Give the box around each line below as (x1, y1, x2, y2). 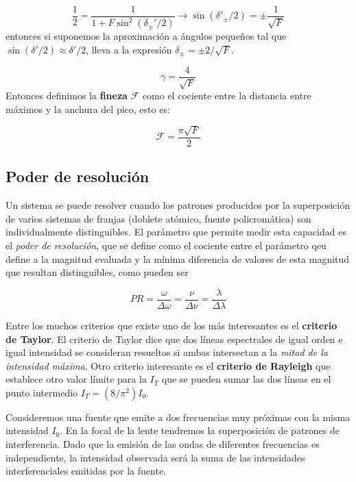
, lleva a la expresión (86, 42, 172, 56)
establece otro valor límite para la (5, 372, 147, 386)
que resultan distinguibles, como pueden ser (5, 265, 189, 279)
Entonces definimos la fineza (5, 88, 128, 103)
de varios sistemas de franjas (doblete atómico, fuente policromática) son (5, 211, 311, 225)
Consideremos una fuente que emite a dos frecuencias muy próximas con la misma (5, 409, 351, 424)
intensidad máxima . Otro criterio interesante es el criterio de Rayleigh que (5, 358, 331, 372)
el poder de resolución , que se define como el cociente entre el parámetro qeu (5, 238, 327, 253)
